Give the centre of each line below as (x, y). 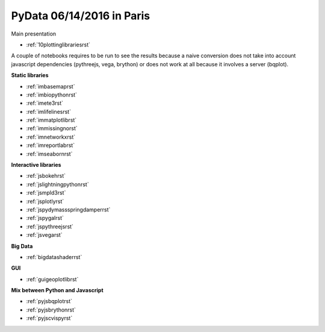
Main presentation (34, 34)
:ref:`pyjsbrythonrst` (51, 310)
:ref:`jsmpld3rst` (46, 193)
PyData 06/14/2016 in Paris (81, 16)
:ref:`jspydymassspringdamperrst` (68, 209)
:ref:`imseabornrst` (49, 154)
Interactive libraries (36, 165)
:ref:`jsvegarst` (44, 235)
